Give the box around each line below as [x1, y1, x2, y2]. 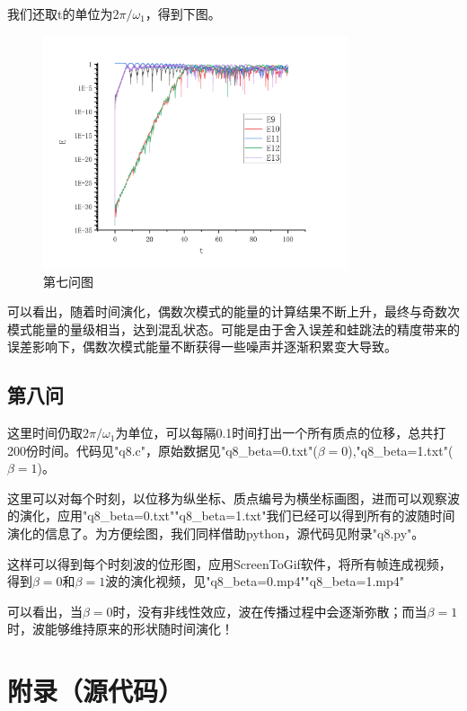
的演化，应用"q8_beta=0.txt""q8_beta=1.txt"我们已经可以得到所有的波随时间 [7, 506, 455, 525]
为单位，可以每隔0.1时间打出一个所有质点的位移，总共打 [115, 423, 446, 442]
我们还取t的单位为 [7, 4, 113, 22]
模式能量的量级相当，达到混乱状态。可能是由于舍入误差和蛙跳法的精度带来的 [7, 319, 460, 338]
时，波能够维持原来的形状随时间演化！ [7, 619, 233, 638]
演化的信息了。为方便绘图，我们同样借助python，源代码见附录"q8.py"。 [7, 524, 425, 543]
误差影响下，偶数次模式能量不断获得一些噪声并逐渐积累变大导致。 [7, 337, 397, 356]
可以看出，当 [7, 601, 83, 620]
